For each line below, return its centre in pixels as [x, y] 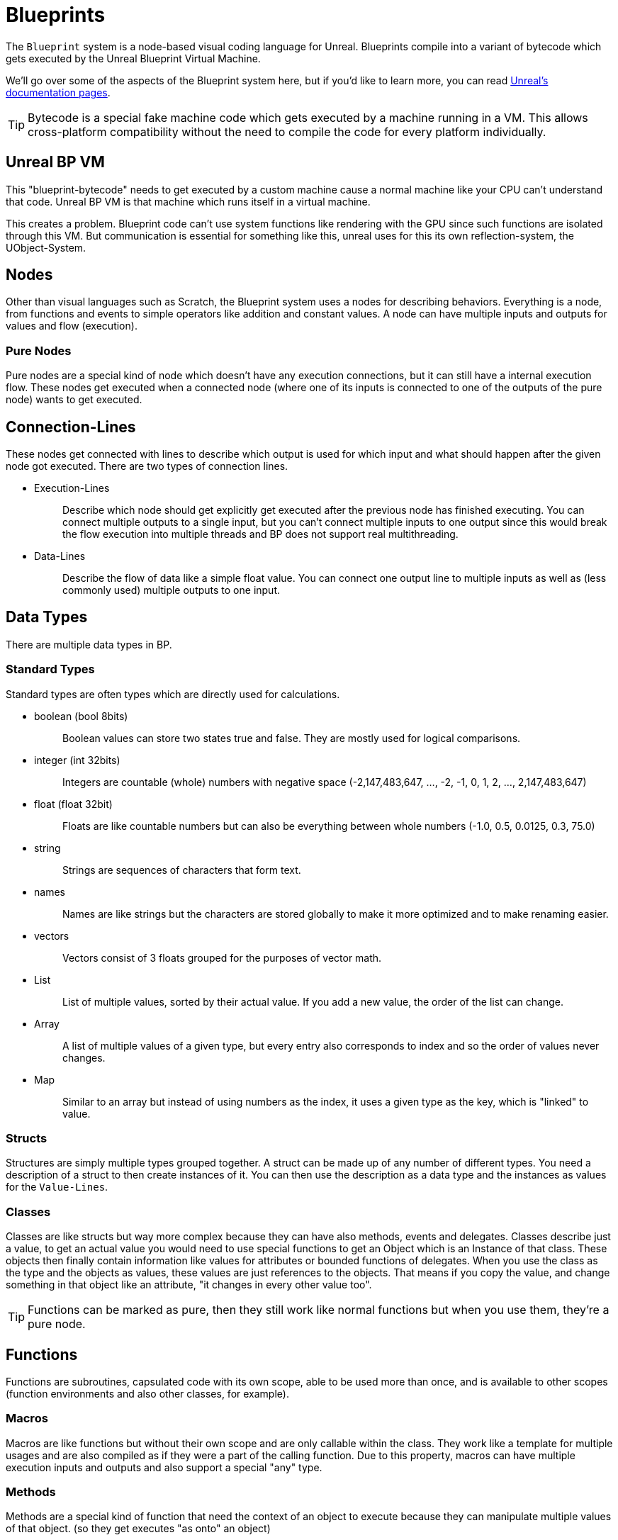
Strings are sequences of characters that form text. [182, 870]
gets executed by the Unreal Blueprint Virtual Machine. [133, 58]
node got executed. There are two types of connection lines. [147, 466]
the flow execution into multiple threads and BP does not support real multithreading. [260, 534]
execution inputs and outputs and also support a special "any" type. [164, 1467]
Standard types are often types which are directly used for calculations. [173, 694]
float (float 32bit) [73, 804]
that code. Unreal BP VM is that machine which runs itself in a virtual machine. [188, 201]
